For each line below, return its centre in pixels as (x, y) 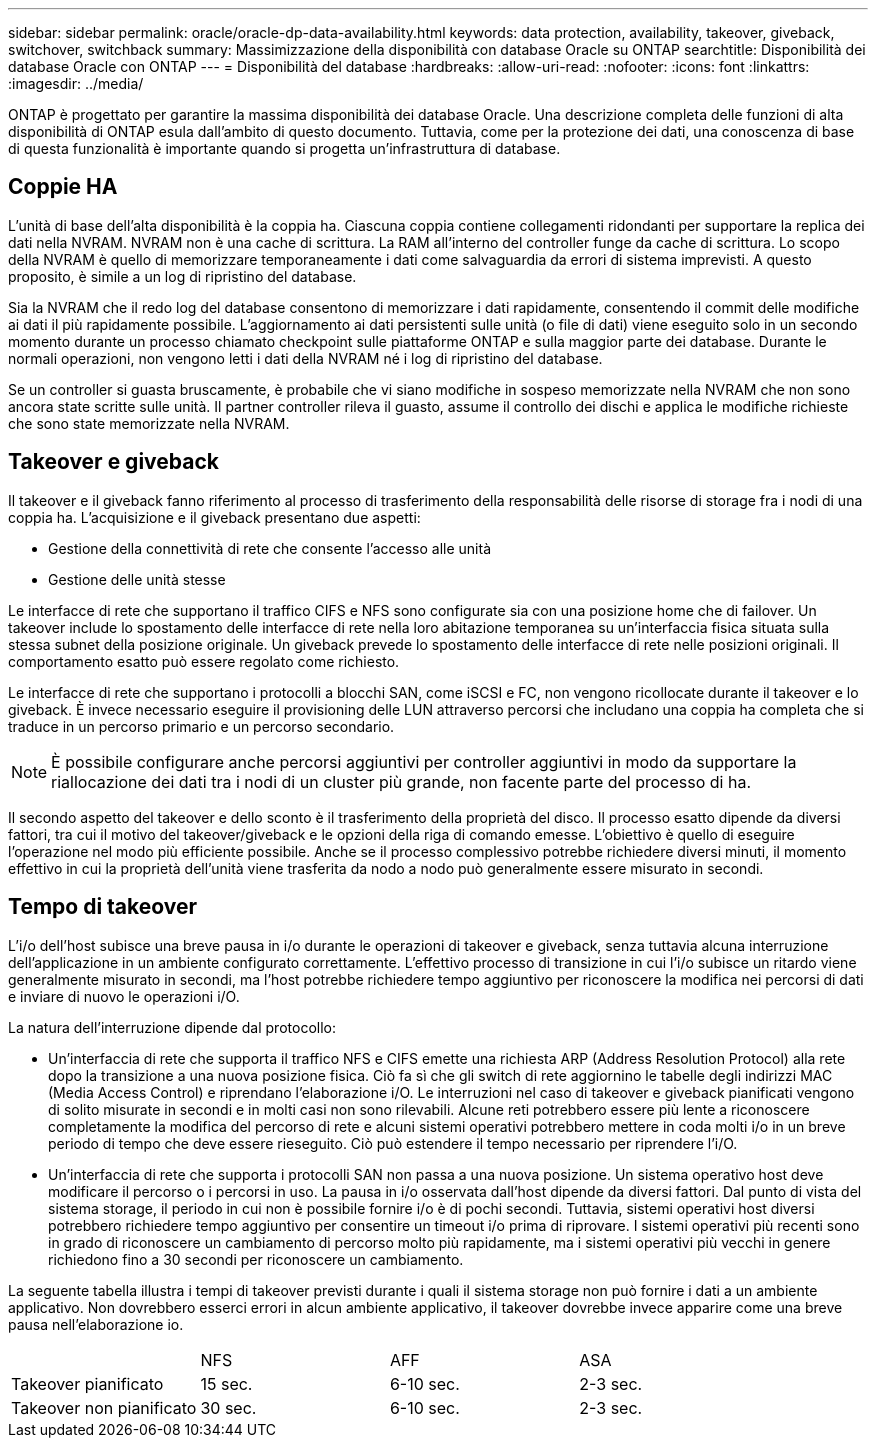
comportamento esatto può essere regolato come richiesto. (204, 661)
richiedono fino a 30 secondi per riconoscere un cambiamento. (256, 1259)
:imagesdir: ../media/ (76, 83)
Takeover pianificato (87, 1383)
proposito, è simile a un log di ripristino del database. (182, 276)
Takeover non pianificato (104, 1407)
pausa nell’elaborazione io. (96, 1324)
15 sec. (226, 1383)
